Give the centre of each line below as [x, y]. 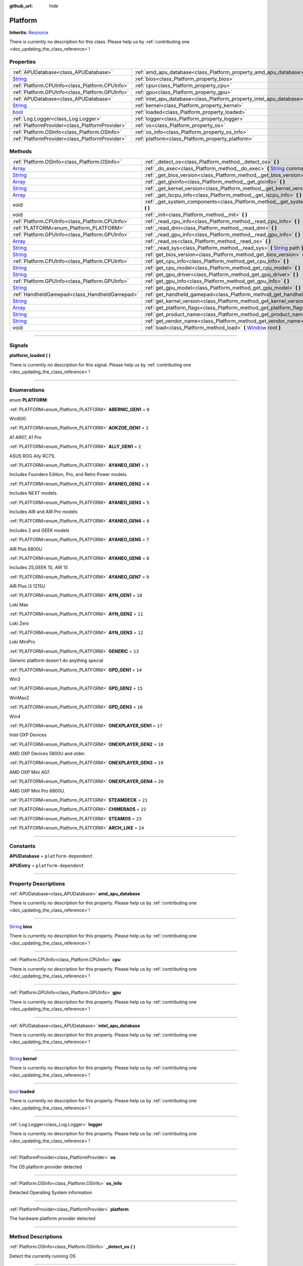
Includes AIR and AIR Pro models [43, 511]
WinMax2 [19, 698]
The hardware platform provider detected [52, 1218]
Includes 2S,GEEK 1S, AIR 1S [39, 568]
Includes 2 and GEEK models [39, 530]
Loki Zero [19, 623]
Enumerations [27, 390]
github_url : [21, 6]
